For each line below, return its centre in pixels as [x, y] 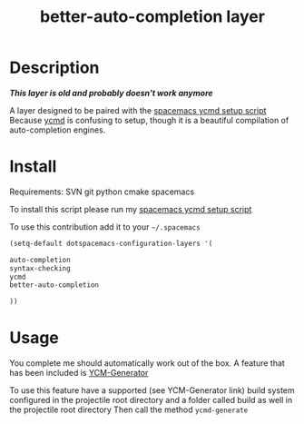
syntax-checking [40, 268]
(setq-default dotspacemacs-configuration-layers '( [111, 243]
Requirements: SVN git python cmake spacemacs [102, 192]
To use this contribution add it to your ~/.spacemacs [105, 227]
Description [54, 68]
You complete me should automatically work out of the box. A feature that [147, 363]
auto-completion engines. [58, 130]
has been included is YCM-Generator [79, 373]
